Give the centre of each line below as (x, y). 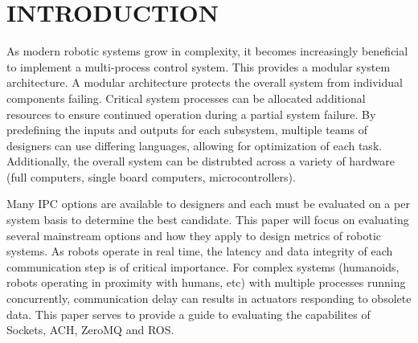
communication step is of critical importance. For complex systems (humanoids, (203, 266)
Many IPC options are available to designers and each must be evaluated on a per (208, 204)
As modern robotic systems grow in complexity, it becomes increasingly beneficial (207, 51)
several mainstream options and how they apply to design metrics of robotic (194, 235)
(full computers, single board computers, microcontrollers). (151, 176)
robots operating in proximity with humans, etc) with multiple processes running (206, 282)
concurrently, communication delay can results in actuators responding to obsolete (209, 298)
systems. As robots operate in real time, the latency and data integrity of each (200, 251)
